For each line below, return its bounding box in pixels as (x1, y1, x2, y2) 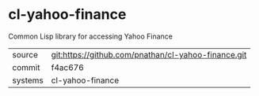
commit (12, 61, 40, 72)
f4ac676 (51, 61, 85, 72)
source (12, 49, 38, 60)
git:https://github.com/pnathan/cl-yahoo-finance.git (51, 49, 247, 60)
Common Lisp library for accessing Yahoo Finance (8, 31, 173, 41)
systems (12, 75, 44, 86)
